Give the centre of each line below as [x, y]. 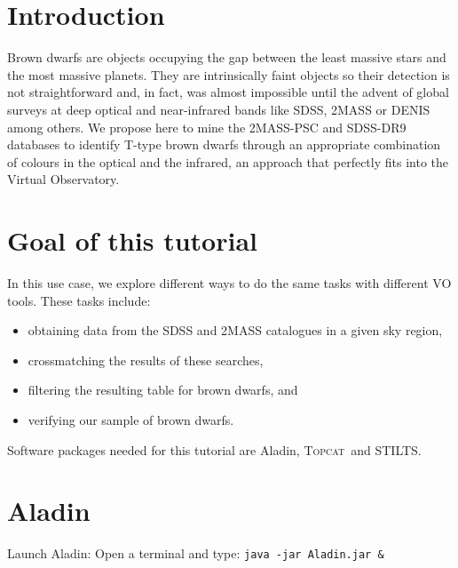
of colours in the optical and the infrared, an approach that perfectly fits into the [228, 161]
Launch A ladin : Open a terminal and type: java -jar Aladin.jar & [196, 553]
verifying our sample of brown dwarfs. [131, 419]
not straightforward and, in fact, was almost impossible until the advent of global [228, 92]
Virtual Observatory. [63, 179]
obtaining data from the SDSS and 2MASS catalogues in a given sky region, [235, 330]
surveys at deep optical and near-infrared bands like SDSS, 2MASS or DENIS [219, 109]
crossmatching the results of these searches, [146, 360]
